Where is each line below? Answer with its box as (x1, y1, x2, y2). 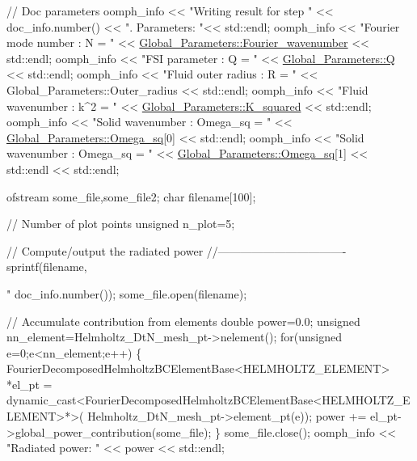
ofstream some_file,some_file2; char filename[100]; (6, 188, 256, 205)
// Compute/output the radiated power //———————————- (6, 242, 347, 259)
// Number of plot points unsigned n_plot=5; (6, 215, 235, 232)
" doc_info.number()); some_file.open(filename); (6, 285, 247, 302)
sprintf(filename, (6, 258, 87, 275)
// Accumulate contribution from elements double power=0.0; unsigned (6, 312, 360, 329)
